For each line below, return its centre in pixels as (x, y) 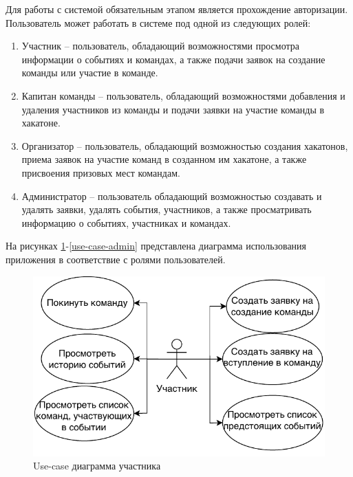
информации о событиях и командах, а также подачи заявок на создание (173, 59)
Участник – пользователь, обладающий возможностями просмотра (160, 46)
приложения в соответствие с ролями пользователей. (116, 259)
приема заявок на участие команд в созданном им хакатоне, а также (164, 159)
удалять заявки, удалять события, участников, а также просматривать (167, 209)
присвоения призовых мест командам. (101, 172)
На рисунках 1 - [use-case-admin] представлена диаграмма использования (156, 246)
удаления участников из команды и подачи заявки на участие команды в (173, 109)
